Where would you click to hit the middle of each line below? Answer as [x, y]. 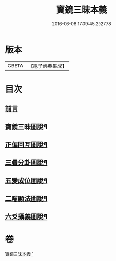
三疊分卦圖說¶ [26, 163]
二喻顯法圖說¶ [26, 199]
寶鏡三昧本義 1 [19, 254]
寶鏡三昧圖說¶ [26, 127]
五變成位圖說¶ [26, 181]
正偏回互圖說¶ [26, 145]
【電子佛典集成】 [47, 66]
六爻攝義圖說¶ [26, 217]
